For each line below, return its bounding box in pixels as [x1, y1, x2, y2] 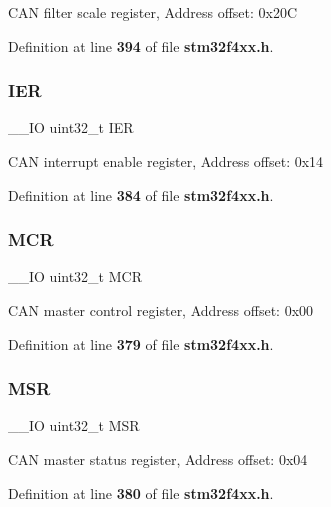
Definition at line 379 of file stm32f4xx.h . [8, 333, 274, 354]
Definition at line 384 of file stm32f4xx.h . [8, 184, 274, 205]
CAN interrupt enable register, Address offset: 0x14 [8, 151, 324, 171]
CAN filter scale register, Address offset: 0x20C [8, 2, 298, 22]
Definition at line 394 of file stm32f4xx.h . [8, 35, 274, 56]
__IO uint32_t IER [8, 117, 134, 138]
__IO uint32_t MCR [8, 266, 142, 287]
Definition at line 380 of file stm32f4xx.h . [8, 482, 274, 503]
